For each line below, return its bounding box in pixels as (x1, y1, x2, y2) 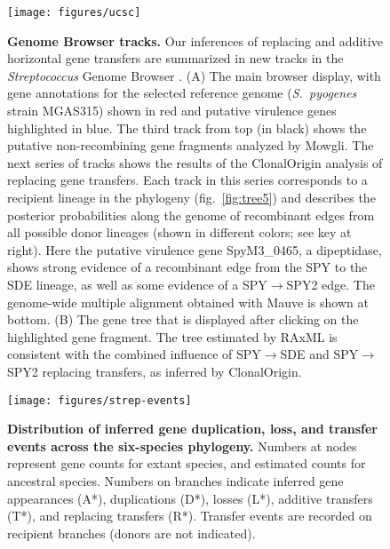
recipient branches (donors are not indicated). (7, 523, 256, 542)
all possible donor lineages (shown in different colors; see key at (7, 223, 352, 242)
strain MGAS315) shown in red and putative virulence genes (7, 101, 337, 120)
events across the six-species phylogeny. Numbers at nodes (7, 436, 357, 455)
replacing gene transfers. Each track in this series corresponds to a (7, 171, 368, 189)
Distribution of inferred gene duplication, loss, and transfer (7, 419, 378, 438)
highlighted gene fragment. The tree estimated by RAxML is (7, 327, 338, 346)
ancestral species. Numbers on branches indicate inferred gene (7, 471, 344, 489)
